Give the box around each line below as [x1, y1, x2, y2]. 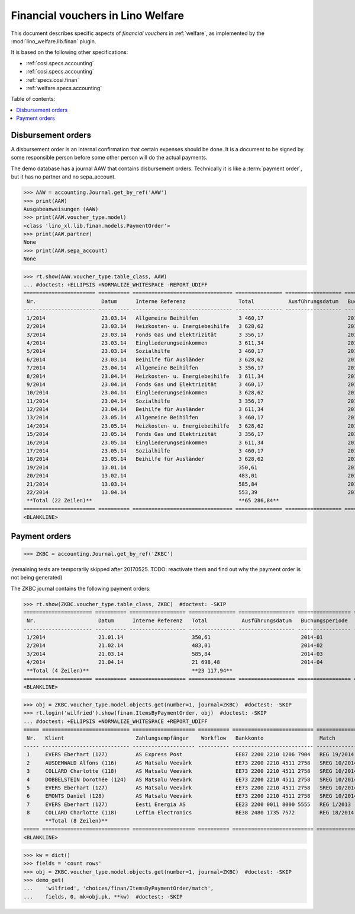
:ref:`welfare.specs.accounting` [25, 84, 102, 91]
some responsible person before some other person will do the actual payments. [11, 154, 208, 161]
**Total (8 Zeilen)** [45, 817, 108, 824]
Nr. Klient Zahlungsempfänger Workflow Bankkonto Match [27, 734, 335, 741]
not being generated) [11, 574, 63, 581]
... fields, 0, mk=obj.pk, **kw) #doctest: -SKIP [23, 893, 183, 900]
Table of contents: [11, 95, 56, 103]
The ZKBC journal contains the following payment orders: [11, 585, 151, 592]
